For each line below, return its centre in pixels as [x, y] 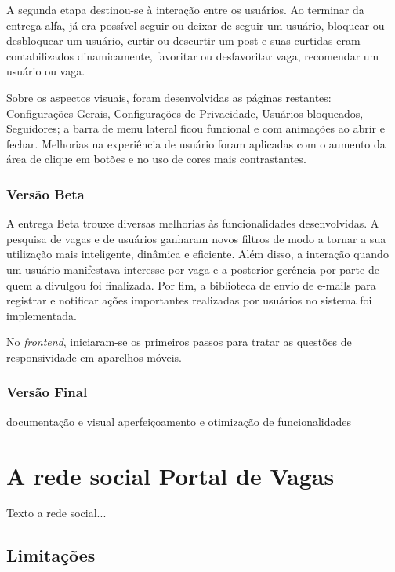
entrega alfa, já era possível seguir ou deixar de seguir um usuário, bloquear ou [196, 25]
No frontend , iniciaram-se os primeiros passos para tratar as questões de [179, 342]
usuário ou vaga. [46, 71]
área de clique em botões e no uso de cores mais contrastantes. [156, 159]
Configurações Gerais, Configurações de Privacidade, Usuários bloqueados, [185, 113]
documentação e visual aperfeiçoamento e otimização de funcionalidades [179, 421]
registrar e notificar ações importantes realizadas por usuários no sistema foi [189, 300]
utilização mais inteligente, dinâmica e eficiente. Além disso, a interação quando [197, 254]
